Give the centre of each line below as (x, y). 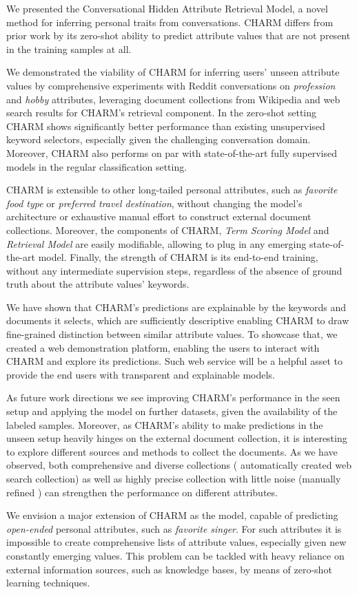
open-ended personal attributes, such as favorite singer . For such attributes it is (174, 528)
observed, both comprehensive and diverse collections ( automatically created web (179, 465)
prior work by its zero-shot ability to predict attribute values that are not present (178, 35)
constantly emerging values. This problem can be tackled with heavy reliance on (175, 555)
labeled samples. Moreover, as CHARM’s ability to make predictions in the (165, 424)
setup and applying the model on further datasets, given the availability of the (172, 411)
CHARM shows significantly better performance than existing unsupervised (166, 126)
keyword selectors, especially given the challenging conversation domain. (159, 139)
